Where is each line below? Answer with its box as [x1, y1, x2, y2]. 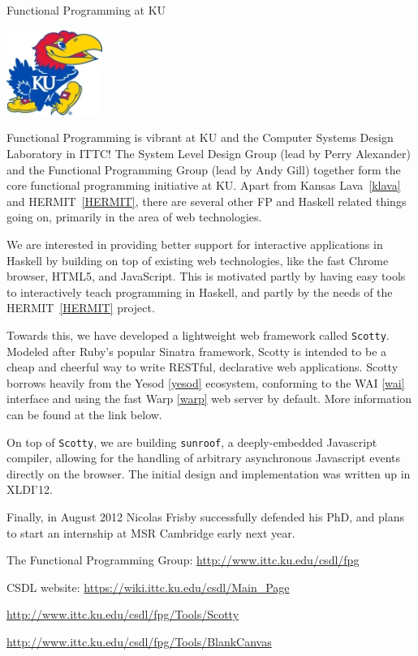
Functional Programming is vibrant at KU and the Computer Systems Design [6, 129, 394, 146]
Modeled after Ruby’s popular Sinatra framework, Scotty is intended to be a [6, 342, 387, 359]
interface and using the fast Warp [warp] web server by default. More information [6, 390, 412, 407]
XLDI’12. [6, 481, 53, 498]
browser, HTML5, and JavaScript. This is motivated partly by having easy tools [6, 268, 406, 285]
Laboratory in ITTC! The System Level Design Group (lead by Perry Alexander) [6, 144, 411, 161]
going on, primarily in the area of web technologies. [6, 208, 262, 225]
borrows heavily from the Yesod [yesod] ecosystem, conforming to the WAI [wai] [6, 374, 405, 391]
